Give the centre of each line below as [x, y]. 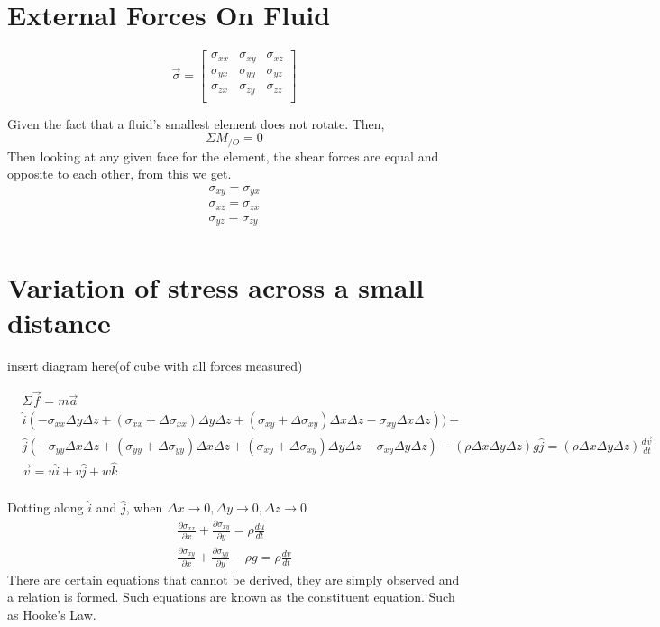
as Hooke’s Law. [52, 614]
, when [144, 507]
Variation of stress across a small [216, 286]
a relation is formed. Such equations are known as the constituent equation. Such [231, 597]
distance [59, 322]
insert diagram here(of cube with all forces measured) [155, 365]
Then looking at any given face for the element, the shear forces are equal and [223, 156]
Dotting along [46, 507]
